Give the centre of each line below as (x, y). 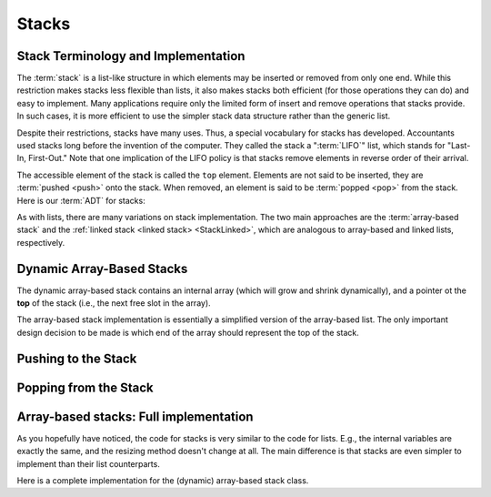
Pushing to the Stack (77, 358)
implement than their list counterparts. (89, 463)
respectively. (41, 242)
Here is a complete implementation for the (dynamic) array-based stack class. (163, 480)
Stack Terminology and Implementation (131, 56)
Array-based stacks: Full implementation (135, 416)
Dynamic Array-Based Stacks (102, 269)
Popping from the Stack (85, 387)
